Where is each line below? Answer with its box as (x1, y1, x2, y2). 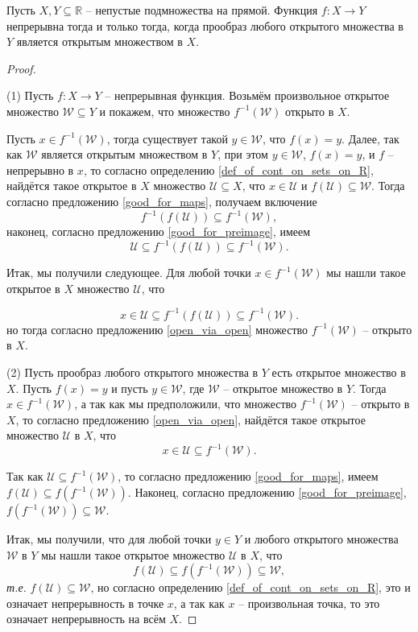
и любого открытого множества (244, 531, 399, 547)
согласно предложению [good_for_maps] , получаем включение (6, 192, 317, 209)
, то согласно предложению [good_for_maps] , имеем (118, 468, 379, 485)
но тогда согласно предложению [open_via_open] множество (6, 320, 308, 337)
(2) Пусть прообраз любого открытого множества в (6, 364, 259, 380)
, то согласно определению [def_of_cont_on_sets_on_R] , (83, 161, 374, 178)
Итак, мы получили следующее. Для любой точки (6, 264, 251, 281)
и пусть (111, 379, 148, 396)
